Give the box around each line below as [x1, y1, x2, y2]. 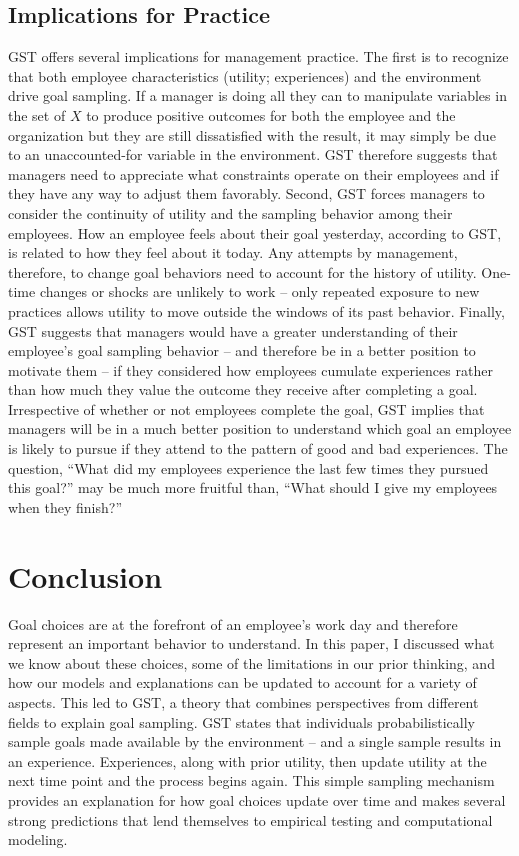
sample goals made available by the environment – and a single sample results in [8, 731, 502, 752]
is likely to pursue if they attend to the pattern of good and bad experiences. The [8, 438, 508, 459]
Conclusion [8, 555, 163, 596]
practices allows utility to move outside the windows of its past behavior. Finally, [8, 300, 505, 321]
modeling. [8, 829, 68, 850]
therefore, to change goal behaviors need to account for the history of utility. [8, 261, 477, 282]
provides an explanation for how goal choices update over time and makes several [8, 789, 506, 810]
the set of [8, 104, 66, 125]
